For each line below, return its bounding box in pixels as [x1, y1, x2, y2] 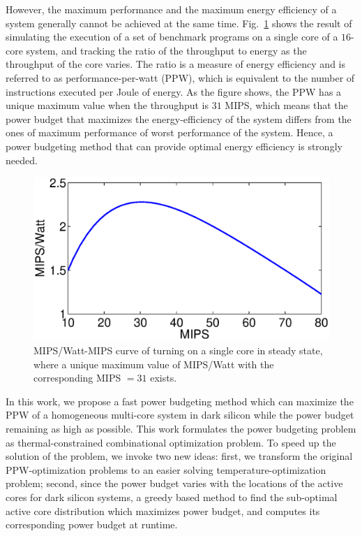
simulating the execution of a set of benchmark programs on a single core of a [6, 29, 338, 44]
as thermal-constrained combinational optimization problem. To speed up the [6, 435, 336, 449]
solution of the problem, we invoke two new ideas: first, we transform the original [6, 449, 353, 463]
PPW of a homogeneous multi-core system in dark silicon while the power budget [6, 407, 354, 422]
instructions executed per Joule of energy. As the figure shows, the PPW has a [6, 84, 342, 99]
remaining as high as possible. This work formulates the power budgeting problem [6, 421, 356, 436]
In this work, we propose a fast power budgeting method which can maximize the [6, 393, 354, 408]
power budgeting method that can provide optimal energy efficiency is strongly [6, 138, 342, 153]
